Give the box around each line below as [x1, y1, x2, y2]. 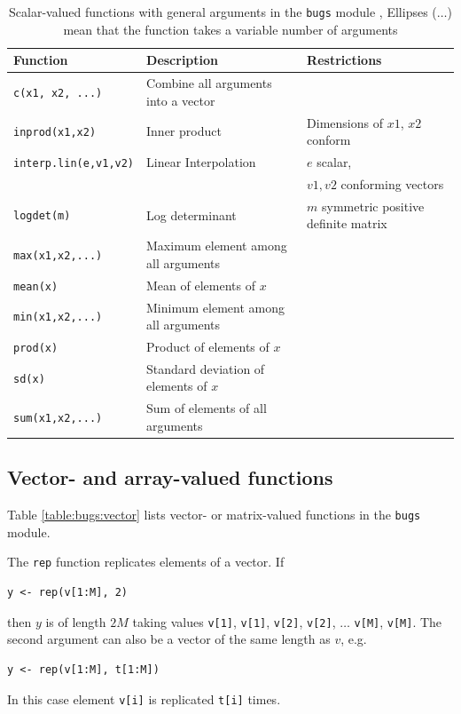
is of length [45, 612, 106, 631]
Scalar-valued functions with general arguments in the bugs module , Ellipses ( [9, 3, 437, 20]
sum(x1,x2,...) [13, 412, 103, 425]
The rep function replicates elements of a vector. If [7, 552, 285, 571]
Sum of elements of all [146, 399, 267, 417]
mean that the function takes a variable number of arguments [63, 20, 398, 38]
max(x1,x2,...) [13, 249, 103, 262]
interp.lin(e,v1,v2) [13, 156, 135, 170]
